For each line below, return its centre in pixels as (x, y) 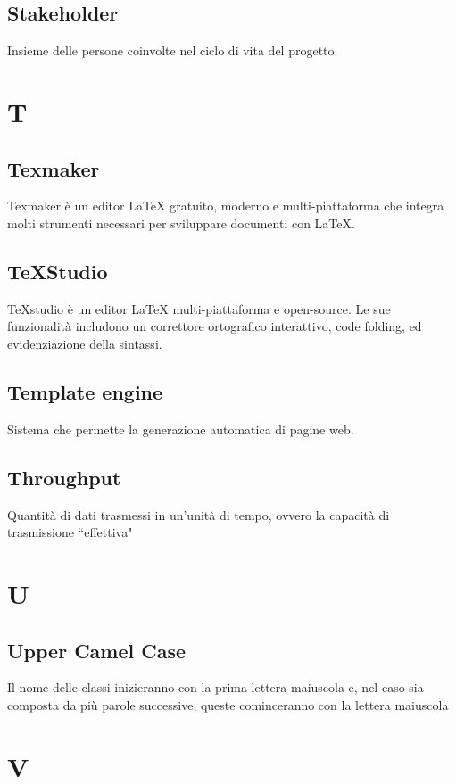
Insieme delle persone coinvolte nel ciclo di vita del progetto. (173, 50)
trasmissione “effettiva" (70, 532)
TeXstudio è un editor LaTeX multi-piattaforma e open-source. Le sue (199, 308)
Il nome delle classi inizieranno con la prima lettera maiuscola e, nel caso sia (216, 687)
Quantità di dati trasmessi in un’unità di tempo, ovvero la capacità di (199, 514)
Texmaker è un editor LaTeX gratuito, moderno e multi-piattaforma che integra (226, 206)
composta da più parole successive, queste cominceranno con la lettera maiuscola (228, 704)
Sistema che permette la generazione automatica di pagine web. (181, 429)
